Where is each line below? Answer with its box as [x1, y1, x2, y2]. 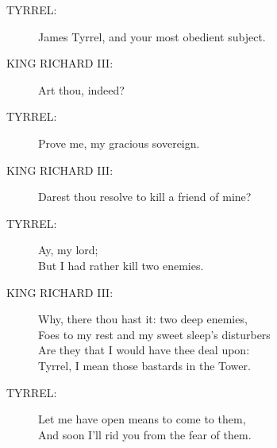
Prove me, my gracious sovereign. [38, 134, 200, 151]
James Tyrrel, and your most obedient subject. [38, 28, 266, 44]
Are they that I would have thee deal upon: [38, 342, 250, 358]
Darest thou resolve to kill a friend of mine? [38, 188, 252, 205]
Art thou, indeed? [38, 81, 125, 98]
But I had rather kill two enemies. [38, 257, 204, 273]
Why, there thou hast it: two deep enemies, [38, 311, 248, 327]
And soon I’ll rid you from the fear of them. [38, 426, 252, 442]
